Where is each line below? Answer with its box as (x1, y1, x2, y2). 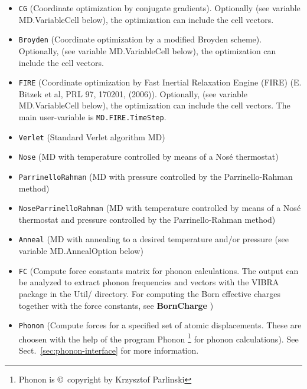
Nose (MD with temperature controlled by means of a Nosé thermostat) (18, 150, 279, 163)
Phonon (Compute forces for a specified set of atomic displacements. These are (18, 319, 302, 331)
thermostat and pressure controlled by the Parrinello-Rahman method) (18, 213, 276, 225)
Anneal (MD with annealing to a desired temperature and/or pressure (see (18, 233, 289, 245)
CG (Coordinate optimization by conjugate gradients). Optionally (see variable (18, 2, 301, 14)
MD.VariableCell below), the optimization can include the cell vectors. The (18, 99, 290, 111)
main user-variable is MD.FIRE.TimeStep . (18, 110, 166, 123)
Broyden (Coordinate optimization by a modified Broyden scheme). (18, 33, 262, 45)
